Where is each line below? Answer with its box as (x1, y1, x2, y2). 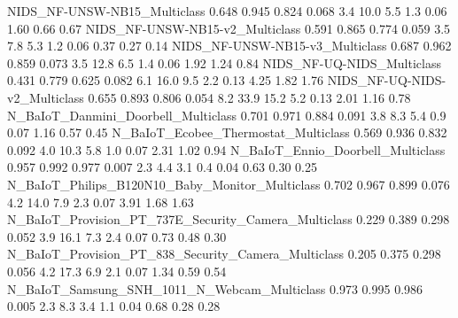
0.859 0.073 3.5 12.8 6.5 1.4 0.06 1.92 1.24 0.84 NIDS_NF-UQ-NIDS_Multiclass (7, 53, 441, 72)
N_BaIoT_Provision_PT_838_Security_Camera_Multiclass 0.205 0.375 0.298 (7, 244, 441, 263)
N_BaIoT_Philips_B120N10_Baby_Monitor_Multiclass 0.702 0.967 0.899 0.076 (7, 175, 450, 193)
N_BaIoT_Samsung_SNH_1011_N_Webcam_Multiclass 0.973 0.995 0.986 (7, 279, 423, 298)
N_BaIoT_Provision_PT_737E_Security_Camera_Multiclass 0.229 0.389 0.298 (7, 210, 450, 229)
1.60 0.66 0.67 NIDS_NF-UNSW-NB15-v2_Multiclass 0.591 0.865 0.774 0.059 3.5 (7, 19, 451, 37)
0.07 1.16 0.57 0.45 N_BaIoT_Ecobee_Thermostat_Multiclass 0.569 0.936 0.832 (7, 123, 447, 142)
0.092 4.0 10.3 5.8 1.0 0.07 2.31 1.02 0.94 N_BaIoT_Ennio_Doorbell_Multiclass (7, 140, 446, 159)
